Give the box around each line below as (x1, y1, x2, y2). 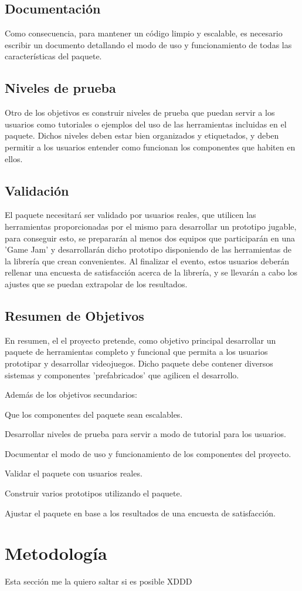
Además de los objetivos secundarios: (5, 388, 137, 401)
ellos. (5, 152, 23, 164)
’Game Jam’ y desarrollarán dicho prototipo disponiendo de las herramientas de (5, 243, 291, 256)
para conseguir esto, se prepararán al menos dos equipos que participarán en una (5, 231, 296, 244)
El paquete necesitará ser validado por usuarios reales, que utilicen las (5, 209, 256, 221)
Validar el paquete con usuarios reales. (5, 467, 142, 479)
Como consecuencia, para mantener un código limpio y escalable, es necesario (5, 27, 283, 39)
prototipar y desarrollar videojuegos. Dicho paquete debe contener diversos (5, 357, 273, 369)
